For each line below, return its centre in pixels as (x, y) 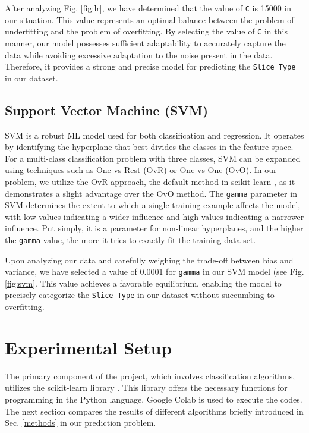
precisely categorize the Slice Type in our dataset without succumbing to (140, 295)
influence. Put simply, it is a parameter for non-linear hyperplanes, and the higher (154, 228)
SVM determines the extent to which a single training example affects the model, (153, 205)
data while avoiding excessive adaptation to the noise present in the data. (139, 54)
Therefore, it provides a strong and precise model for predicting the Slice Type (150, 66)
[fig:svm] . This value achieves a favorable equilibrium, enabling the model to (143, 283)
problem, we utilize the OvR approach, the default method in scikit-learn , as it (150, 181)
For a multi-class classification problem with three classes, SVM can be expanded (153, 158)
